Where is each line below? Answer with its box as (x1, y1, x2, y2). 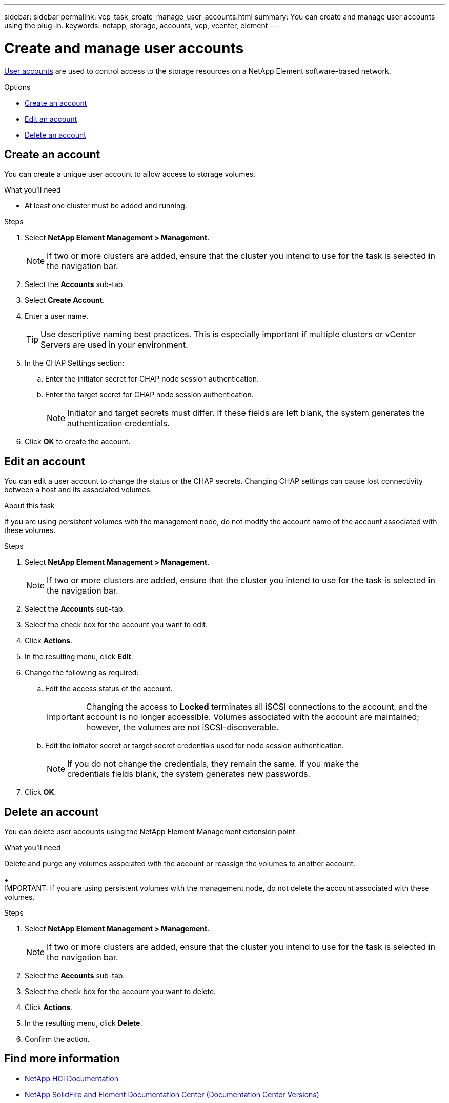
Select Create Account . (25, 296, 105, 305)
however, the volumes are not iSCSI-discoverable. (86, 722, 279, 733)
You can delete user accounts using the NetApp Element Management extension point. (4, 827, 297, 836)
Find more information (4, 1052, 120, 1066)
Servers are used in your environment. (40, 339, 188, 350)
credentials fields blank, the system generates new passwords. (67, 769, 311, 779)
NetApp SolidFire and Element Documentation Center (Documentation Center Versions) (25, 1090, 319, 1099)
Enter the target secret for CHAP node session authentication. (45, 390, 254, 400)
